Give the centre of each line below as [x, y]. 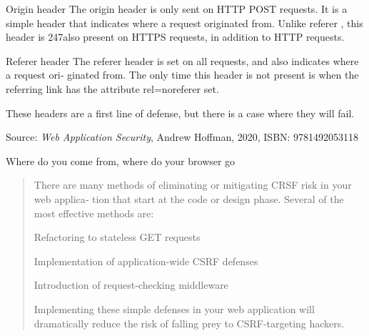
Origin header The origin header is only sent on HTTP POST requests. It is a [177, 9]
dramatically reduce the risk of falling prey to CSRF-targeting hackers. [189, 323]
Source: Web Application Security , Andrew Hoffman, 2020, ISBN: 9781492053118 [182, 137]
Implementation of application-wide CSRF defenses [146, 261]
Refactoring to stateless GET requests [117, 237]
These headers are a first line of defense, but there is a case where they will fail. [180, 113]
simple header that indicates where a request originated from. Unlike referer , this [184, 23]
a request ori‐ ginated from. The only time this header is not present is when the [182, 75]
